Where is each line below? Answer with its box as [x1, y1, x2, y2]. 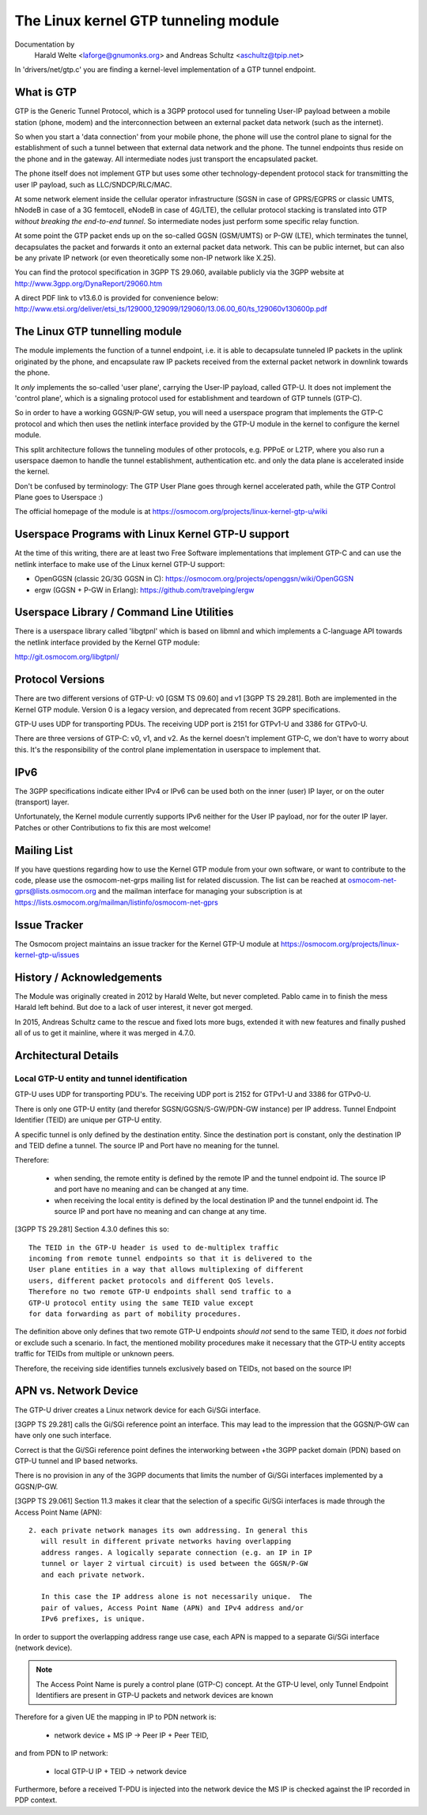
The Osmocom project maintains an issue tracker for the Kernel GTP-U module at [14, 939, 280, 948]
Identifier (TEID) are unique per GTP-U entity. [14, 1115, 162, 1125]
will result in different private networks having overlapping [40, 1537, 292, 1546]
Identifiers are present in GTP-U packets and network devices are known [36, 1691, 274, 1700]
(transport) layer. [14, 797, 70, 807]
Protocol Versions [14, 673, 105, 686]
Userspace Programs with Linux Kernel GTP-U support [14, 527, 289, 541]
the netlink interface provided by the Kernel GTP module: [14, 637, 200, 647]
